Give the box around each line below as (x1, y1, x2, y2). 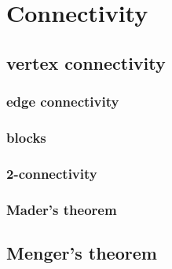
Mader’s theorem (6, 199, 117, 219)
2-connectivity (6, 163, 97, 183)
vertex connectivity (6, 50, 166, 75)
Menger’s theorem (6, 240, 157, 264)
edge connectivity (6, 92, 119, 111)
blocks (6, 127, 46, 147)
